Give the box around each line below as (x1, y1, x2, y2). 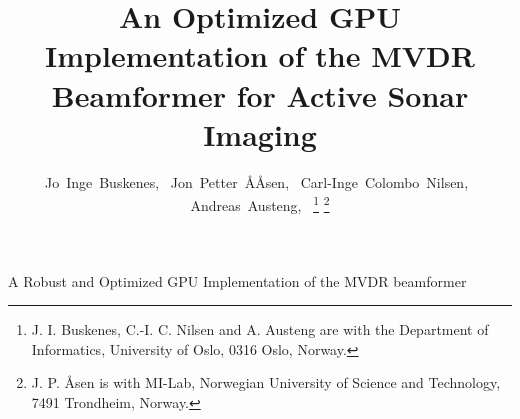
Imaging (203, 113, 317, 154)
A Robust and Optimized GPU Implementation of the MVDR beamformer (8, 270, 467, 291)
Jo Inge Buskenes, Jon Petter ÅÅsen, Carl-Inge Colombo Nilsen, (44, 171, 469, 192)
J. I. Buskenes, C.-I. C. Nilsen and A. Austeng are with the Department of (31, 319, 489, 340)
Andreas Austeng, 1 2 (190, 192, 330, 215)
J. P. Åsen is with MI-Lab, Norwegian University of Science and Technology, (31, 372, 501, 393)
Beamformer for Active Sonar (51, 74, 469, 115)
